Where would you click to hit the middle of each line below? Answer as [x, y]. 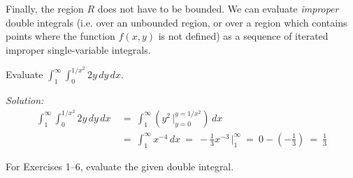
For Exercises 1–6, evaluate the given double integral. [120, 166]
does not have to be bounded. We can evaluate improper [218, 8]
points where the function [60, 36]
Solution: [25, 100]
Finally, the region [45, 8]
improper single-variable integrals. [78, 49]
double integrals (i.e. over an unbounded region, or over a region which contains [176, 22]
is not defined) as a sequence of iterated [243, 36]
